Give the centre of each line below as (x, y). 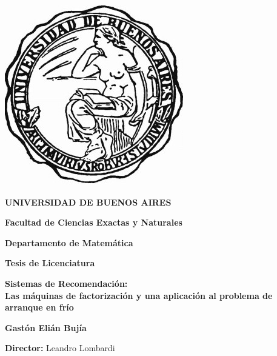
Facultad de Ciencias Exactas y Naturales (94, 222)
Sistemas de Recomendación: (66, 283)
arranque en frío (39, 307)
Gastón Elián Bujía (46, 327)
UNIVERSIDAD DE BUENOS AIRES (88, 202)
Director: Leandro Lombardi (60, 348)
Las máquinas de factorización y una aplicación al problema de (139, 295)
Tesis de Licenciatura (50, 263)
